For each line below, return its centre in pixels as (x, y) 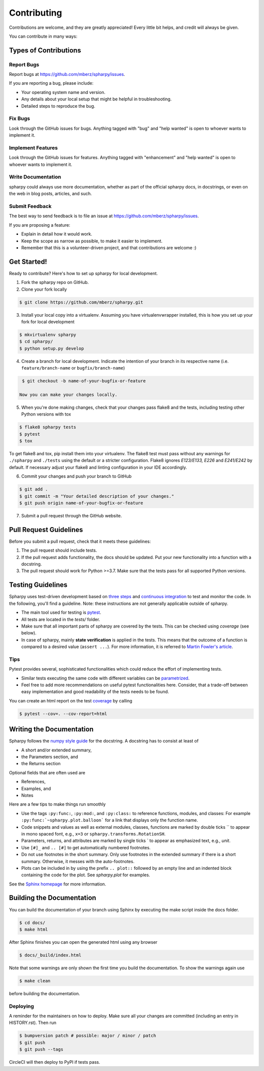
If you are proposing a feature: (40, 225)
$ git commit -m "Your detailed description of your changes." (97, 496)
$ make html (34, 929)
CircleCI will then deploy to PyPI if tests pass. (55, 1062)
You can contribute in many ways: (43, 36)
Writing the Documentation (51, 729)
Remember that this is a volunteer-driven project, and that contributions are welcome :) (109, 248)
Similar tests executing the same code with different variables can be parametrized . (105, 678)
